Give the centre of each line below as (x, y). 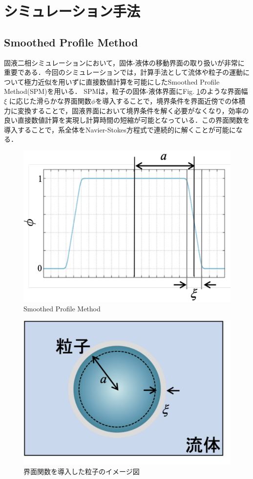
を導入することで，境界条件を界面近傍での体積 (170, 100)
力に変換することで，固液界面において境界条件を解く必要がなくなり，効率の (126, 110)
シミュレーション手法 (72, 11)
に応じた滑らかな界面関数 (50, 100)
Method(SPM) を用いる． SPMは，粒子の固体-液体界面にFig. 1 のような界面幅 (126, 91)
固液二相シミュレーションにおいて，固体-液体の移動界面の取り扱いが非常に (124, 62)
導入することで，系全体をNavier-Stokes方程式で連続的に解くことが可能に (120, 129)
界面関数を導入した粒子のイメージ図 (82, 471)
